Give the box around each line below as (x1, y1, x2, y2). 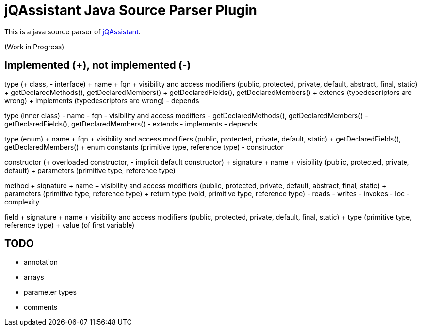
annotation (24, 258, 58, 267)
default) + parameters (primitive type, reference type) (4, 166, 176, 174)
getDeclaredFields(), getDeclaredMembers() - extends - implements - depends (4, 119, 257, 128)
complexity (4, 197, 40, 206)
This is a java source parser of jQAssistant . (4, 27, 141, 36)
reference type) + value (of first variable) (4, 220, 135, 229)
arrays (24, 273, 44, 282)
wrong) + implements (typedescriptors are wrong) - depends (4, 96, 199, 105)
